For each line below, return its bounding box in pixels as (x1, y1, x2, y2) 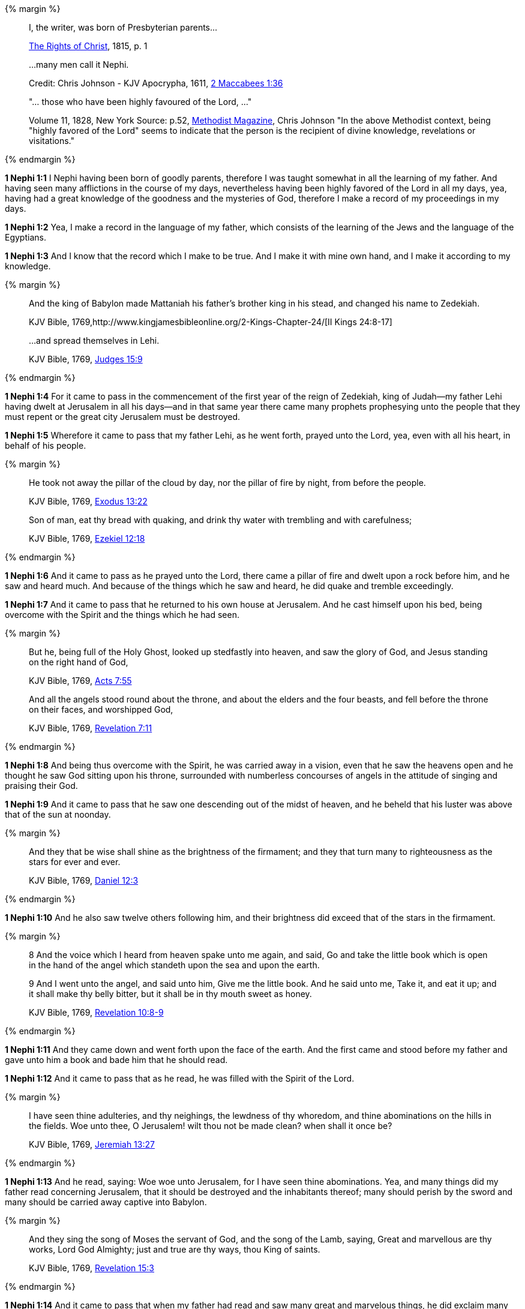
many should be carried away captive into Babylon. (5, 1197, 207, 1207)
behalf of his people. (5, 440, 86, 451)
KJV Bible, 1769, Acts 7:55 (29, 675, 132, 686)
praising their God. (5, 780, 78, 791)
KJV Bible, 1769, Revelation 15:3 (29, 1263, 154, 1273)
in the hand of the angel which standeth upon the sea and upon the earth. (29, 960, 320, 970)
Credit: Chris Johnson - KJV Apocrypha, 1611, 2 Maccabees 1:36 (29, 78, 283, 88)
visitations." (29, 136, 74, 146)
